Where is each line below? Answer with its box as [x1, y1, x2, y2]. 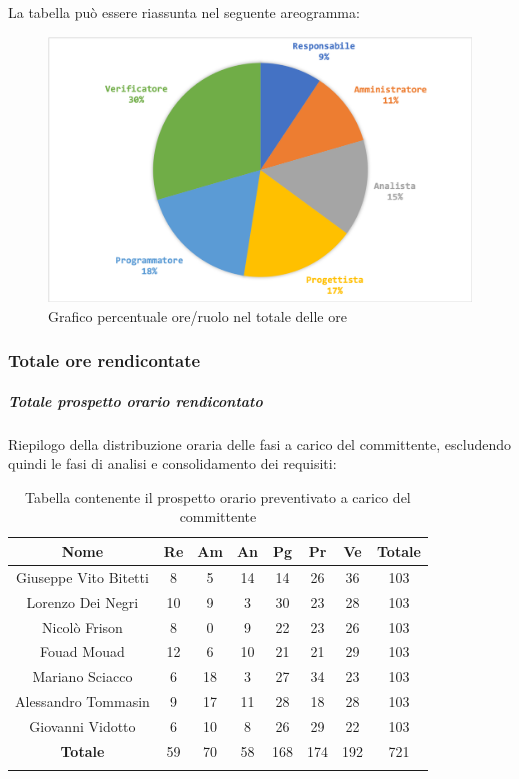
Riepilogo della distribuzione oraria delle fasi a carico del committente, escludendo [8, 433, 512, 454]
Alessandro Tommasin [15, 691, 150, 712]
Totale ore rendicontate [8, 348, 201, 373]
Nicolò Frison [42, 616, 123, 637]
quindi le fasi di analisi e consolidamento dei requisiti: [8, 453, 337, 474]
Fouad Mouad [40, 641, 125, 662]
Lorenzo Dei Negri [26, 591, 139, 612]
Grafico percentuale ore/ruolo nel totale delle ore [48, 305, 347, 326]
